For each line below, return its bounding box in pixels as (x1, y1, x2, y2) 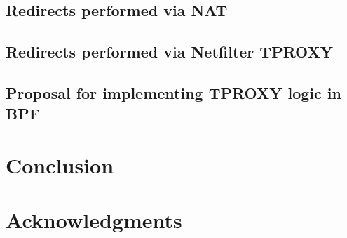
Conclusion (6, 150, 114, 179)
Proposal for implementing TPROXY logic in (6, 81, 341, 103)
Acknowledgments (6, 206, 182, 234)
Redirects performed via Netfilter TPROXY (6, 41, 334, 62)
